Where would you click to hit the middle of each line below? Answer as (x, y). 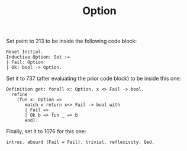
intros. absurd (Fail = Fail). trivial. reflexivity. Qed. (80, 142)
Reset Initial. (25, 52)
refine (20, 95)
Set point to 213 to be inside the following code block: (72, 41)
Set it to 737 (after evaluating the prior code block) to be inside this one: (94, 79)
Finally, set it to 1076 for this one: (46, 131)
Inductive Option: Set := (38, 57)
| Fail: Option (25, 62)
